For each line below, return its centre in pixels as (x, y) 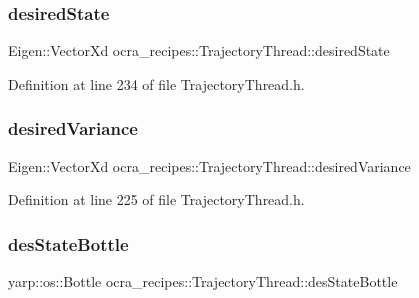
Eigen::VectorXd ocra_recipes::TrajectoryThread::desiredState (199, 50)
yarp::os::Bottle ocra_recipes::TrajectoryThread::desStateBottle (203, 281)
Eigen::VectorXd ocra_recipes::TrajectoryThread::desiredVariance (209, 165)
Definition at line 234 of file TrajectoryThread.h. (156, 83)
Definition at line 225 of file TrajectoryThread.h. (156, 199)
